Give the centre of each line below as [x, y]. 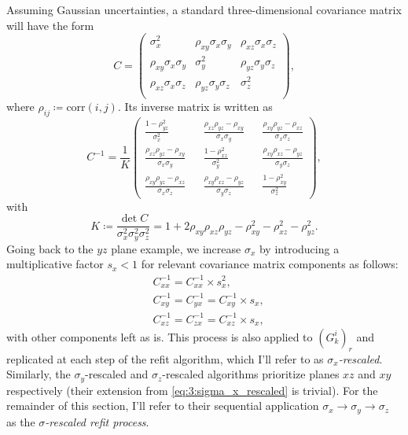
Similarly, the [39, 374]
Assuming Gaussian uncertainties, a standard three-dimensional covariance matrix [204, 9]
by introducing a [299, 248]
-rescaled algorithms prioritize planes [251, 374]
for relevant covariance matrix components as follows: [270, 264]
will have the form [50, 25]
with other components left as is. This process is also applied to [160, 336]
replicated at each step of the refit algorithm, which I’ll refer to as [165, 358]
